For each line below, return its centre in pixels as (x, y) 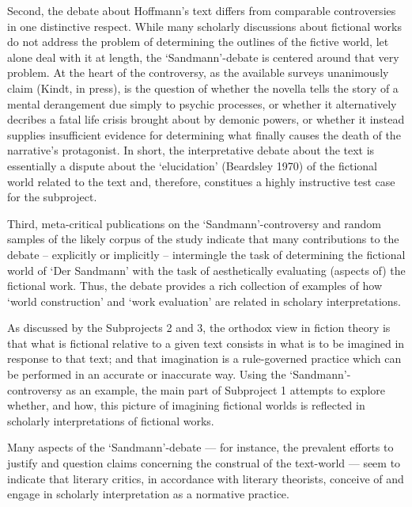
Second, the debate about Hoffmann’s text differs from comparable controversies (202, 10)
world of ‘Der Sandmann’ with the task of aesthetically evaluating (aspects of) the (206, 270)
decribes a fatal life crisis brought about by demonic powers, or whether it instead (206, 119)
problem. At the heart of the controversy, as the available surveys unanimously (198, 72)
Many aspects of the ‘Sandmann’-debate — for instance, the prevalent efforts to (200, 447)
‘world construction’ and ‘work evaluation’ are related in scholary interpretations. (204, 301)
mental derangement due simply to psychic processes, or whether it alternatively (202, 103)
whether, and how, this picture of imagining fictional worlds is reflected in (186, 405)
